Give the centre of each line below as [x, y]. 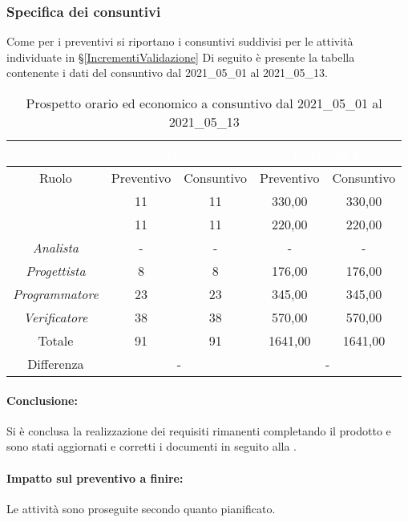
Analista [56, 247]
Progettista [56, 271]
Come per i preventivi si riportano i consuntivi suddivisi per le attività [180, 41]
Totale [56, 340]
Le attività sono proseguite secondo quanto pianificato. [141, 508]
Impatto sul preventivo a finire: [95, 477]
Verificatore [56, 317]
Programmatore [56, 294]
